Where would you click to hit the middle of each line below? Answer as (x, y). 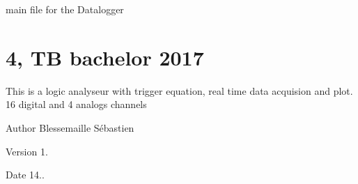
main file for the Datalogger (65, 9)
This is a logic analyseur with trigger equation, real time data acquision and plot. (179, 90)
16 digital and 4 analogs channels (76, 104)
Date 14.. (25, 175)
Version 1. (27, 151)
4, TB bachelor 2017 (105, 57)
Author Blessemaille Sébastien (70, 127)
